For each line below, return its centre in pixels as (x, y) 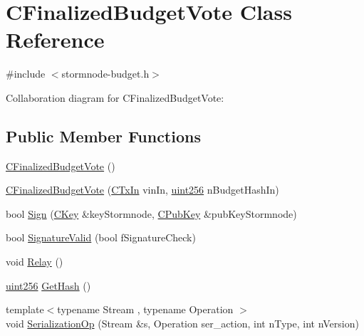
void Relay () (35, 262)
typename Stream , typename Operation (145, 309)
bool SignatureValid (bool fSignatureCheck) (101, 237)
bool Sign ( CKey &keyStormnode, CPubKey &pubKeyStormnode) (151, 213)
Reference (55, 40)
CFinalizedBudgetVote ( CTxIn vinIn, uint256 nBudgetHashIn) (142, 190)
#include (26, 74)
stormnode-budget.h (105, 74)
